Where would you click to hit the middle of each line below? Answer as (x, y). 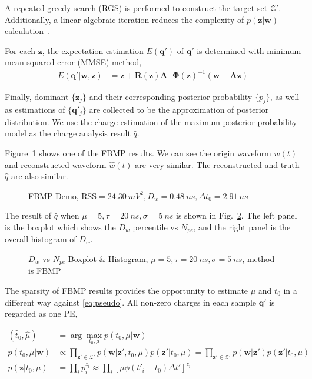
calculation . (28, 31)
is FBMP (45, 271)
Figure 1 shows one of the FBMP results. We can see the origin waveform (138, 152)
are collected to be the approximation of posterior (179, 110)
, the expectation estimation (93, 50)
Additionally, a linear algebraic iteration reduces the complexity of (125, 19)
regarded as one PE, (41, 313)
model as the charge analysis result (68, 133)
